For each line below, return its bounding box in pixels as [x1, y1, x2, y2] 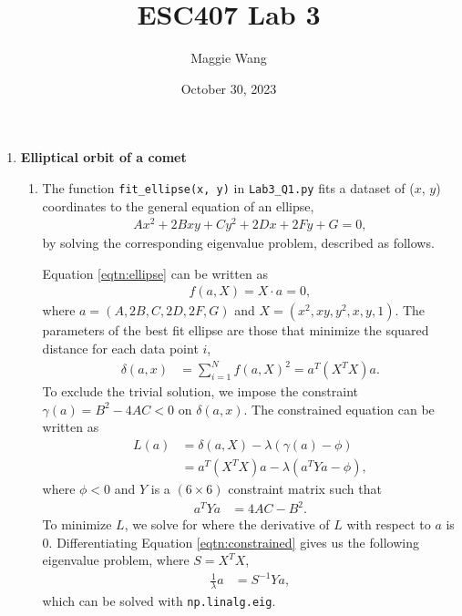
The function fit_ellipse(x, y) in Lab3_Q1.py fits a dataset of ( [42, 178, 415, 197]
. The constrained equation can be [243, 399, 435, 418]
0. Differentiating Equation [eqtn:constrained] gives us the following [42, 532, 419, 551]
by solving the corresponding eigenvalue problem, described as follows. [42, 233, 435, 252]
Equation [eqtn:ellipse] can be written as [42, 263, 268, 282]
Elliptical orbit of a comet [20, 148, 187, 167]
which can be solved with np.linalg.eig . [42, 591, 276, 611]
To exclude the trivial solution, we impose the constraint [42, 382, 359, 401]
